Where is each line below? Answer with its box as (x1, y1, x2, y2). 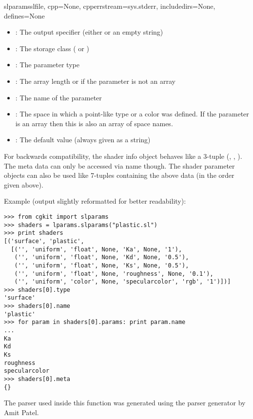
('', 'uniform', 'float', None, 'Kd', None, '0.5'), (14, 254, 189, 261)
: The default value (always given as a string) (15, 134, 151, 145)
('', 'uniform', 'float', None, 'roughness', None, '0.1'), (14, 270, 214, 277)
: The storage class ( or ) (15, 43, 89, 53)
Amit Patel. (4, 407, 39, 417)
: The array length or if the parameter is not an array (15, 76, 175, 86)
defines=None (4, 10, 45, 20)
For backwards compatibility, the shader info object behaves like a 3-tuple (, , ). (4, 151, 242, 161)
